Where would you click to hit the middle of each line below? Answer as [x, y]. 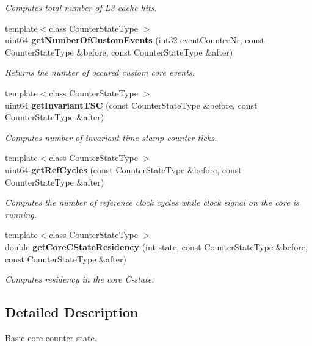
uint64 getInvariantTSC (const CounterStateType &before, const [131, 105]
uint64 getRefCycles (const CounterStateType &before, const [123, 169]
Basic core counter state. [51, 337]
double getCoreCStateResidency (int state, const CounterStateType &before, [156, 246]
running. [21, 214]
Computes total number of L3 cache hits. [81, 7]
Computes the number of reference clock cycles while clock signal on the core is [152, 202]
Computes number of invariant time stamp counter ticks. [111, 137]
